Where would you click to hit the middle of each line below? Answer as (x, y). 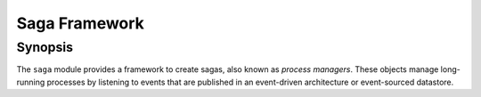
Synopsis (45, 47)
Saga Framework (80, 23)
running (31, 82)
